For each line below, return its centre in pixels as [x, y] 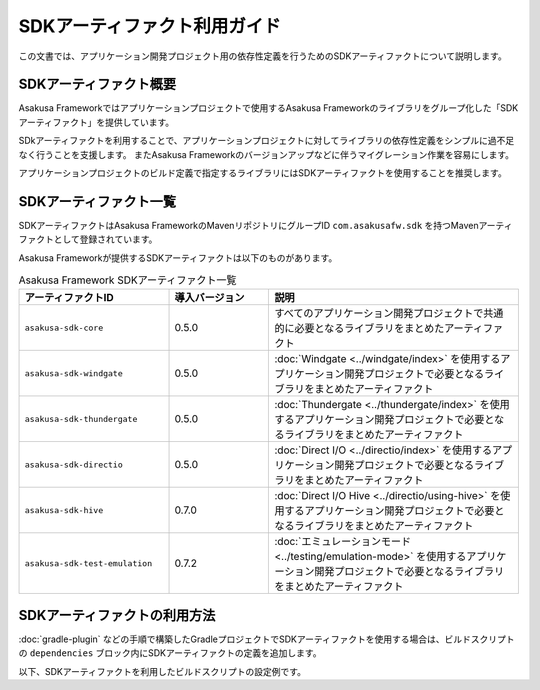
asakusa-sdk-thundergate [81, 418]
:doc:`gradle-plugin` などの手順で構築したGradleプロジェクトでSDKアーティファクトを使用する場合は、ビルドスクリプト [266, 639]
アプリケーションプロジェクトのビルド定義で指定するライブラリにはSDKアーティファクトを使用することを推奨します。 [262, 173]
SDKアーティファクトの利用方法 [117, 615]
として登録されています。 [105, 239]
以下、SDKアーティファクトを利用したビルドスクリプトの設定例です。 [162, 671]
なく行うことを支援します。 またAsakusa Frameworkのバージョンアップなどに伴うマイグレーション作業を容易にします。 [266, 154]
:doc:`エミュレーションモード [343, 542]
